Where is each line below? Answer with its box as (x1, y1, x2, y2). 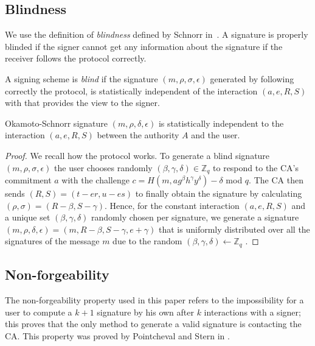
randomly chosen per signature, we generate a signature (91, 211, 299, 224)
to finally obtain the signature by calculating (135, 187, 302, 199)
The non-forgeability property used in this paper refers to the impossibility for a (5, 294, 304, 306)
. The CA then (249, 174, 303, 186)
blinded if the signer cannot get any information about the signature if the (5, 40, 283, 52)
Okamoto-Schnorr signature (5, 116, 108, 129)
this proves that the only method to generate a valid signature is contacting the (5, 317, 302, 330)
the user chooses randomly (54, 161, 153, 174)
